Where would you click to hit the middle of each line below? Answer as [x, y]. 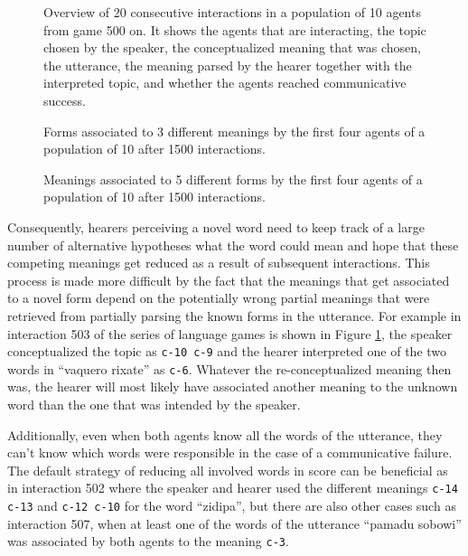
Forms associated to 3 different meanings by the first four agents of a [234, 131]
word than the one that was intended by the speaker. [154, 404]
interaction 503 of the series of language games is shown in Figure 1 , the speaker [230, 333]
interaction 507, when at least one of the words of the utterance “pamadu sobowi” [234, 523]
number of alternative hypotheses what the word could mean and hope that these [233, 245]
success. [65, 100]
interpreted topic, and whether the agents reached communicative [225, 83]
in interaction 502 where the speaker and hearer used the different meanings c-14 [233, 488]
